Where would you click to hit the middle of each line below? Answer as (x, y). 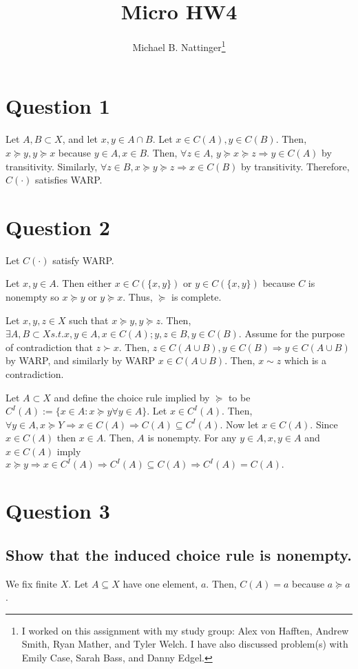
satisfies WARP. (69, 180)
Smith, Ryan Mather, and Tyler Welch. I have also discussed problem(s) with (185, 644)
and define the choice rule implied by (132, 397)
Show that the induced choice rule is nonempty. (179, 554)
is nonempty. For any (192, 438)
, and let (80, 139)
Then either (87, 283)
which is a (305, 360)
